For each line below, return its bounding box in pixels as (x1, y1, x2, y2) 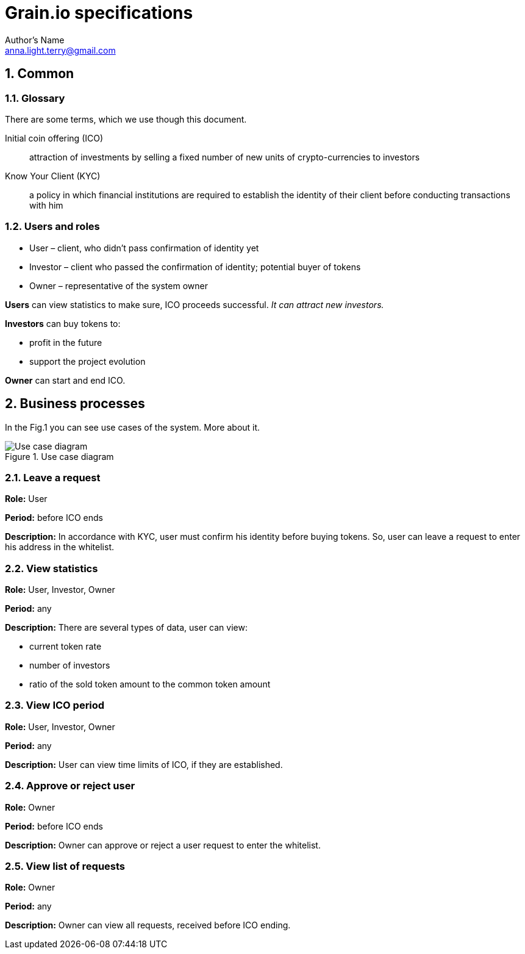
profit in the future (29, 337, 102, 348)
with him (29, 199, 63, 210)
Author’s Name (5, 34, 65, 45)
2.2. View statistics (5, 562, 98, 575)
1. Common (5, 66, 74, 82)
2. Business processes (5, 396, 145, 412)
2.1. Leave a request (5, 471, 101, 484)
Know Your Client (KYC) (5, 170, 101, 181)
